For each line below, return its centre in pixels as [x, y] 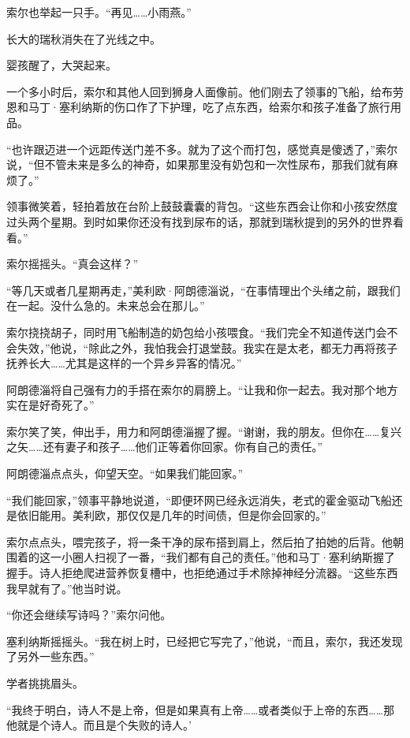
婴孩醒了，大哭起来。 [61, 65]
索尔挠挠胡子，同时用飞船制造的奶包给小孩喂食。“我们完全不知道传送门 [191, 332]
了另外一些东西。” [50, 656]
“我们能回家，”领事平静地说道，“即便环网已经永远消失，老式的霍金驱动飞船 [199, 499]
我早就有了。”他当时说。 [67, 588]
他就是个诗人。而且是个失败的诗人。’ [99, 725]
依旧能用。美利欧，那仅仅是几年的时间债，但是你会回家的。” [171, 515]
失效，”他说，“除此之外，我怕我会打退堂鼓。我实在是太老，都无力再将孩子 [207, 347]
